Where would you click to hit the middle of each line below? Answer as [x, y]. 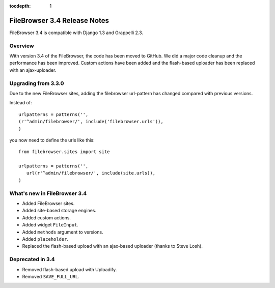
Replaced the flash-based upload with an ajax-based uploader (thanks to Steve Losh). [113, 246]
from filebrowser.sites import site [64, 152]
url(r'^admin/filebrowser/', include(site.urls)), [91, 173]
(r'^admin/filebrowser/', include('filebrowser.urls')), [91, 122]
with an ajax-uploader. [33, 70]
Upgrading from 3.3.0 [37, 83]
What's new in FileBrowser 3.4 [48, 193]
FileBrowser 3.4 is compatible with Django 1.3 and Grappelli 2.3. [76, 33]
